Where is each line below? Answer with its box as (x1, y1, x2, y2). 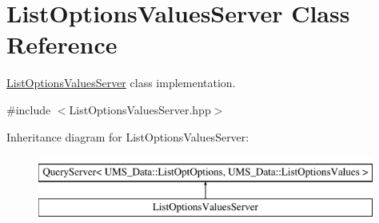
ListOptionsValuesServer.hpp (69, 101, 211, 117)
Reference (6, 28, 118, 61)
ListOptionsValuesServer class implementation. (6, 74, 236, 91)
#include (6, 101, 51, 117)
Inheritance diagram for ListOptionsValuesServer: (6, 128, 249, 145)
